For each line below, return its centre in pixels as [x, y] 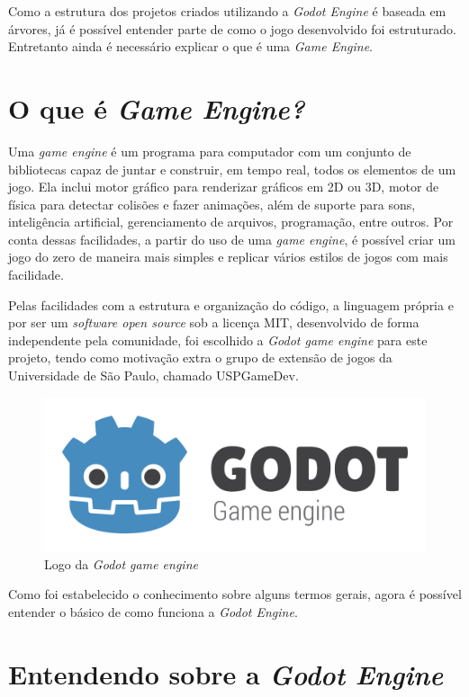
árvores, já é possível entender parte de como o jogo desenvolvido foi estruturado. [232, 28]
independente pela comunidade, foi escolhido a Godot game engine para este [218, 340]
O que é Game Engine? [157, 108]
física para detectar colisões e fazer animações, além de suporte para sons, [212, 204]
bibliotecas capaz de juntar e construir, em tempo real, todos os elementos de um [232, 169]
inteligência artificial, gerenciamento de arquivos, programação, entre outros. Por [231, 222]
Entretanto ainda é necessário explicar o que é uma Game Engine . [190, 46]
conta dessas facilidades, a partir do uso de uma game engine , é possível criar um [232, 239]
